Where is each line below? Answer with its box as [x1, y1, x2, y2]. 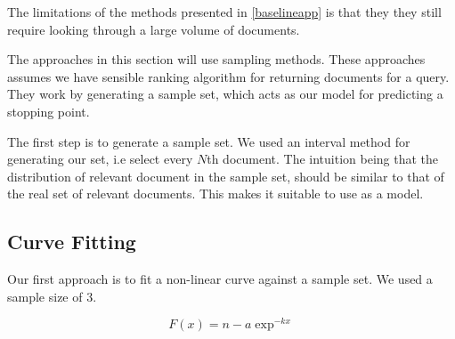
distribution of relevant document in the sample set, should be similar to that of [7, 166, 444, 185]
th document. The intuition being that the [207, 149, 439, 168]
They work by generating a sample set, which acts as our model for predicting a [7, 85, 443, 103]
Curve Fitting [7, 228, 136, 255]
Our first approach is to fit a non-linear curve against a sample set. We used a [7, 270, 433, 288]
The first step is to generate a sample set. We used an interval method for [7, 132, 410, 150]
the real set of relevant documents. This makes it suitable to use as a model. [7, 184, 424, 203]
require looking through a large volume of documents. [7, 20, 300, 38]
